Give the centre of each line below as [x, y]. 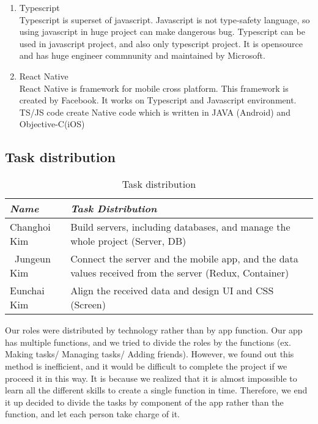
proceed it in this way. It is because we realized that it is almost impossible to [151, 378]
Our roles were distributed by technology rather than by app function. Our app [154, 330]
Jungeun [33, 259]
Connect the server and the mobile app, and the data [184, 259]
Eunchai [27, 291]
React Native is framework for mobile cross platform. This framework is [154, 88]
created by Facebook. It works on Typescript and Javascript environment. [158, 100]
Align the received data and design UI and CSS [172, 291]
